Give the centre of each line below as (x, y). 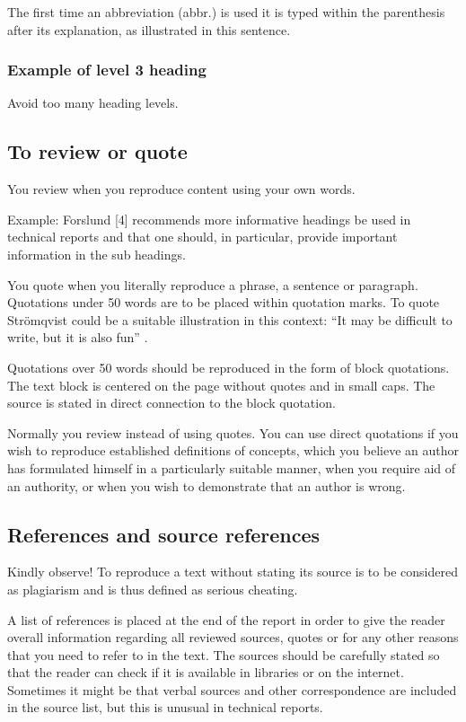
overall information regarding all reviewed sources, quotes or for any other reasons (233, 637)
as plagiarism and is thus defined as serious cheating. (153, 589)
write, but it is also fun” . (78, 337)
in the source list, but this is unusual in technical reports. (165, 707)
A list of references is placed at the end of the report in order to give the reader (226, 619)
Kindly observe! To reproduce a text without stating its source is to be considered (233, 572)
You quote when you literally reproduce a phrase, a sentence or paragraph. (213, 284)
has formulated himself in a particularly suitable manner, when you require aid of (232, 467)
